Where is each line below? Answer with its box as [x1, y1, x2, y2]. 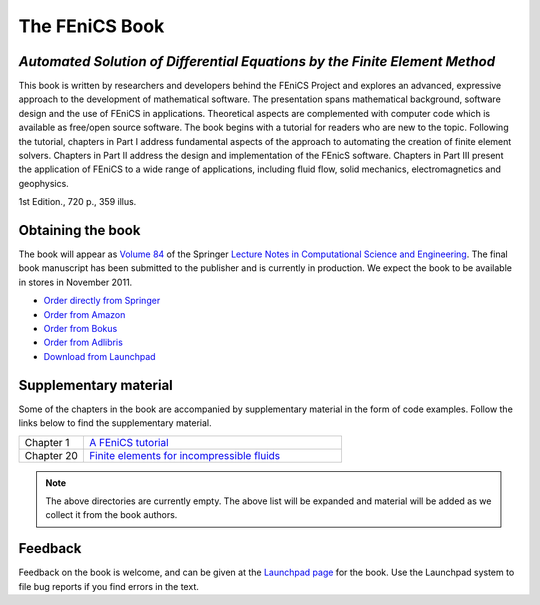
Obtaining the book [18, 222, 141, 239]
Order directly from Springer [43, 295, 161, 307]
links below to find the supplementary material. [18, 417, 212, 429]
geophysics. [18, 177, 69, 189]
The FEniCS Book [18, 15, 165, 37]
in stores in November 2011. [18, 276, 133, 288]
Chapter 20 [24, 448, 79, 462]
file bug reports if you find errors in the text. [18, 580, 199, 592]
